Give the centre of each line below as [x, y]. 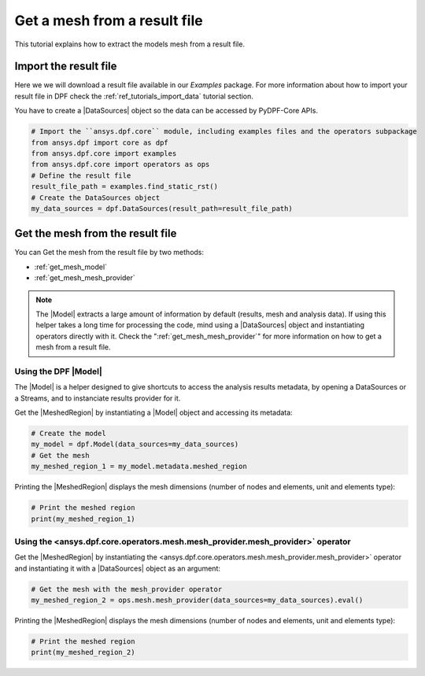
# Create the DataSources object [96, 198]
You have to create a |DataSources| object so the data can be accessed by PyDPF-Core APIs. [166, 111]
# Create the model [68, 434]
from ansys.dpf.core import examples [104, 153]
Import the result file [66, 66]
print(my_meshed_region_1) [83, 519]
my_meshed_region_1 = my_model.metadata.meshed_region [139, 467]
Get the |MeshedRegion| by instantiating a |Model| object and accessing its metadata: [153, 412]
